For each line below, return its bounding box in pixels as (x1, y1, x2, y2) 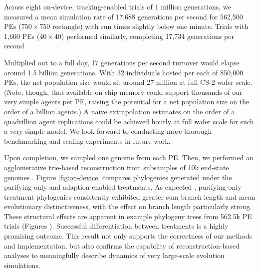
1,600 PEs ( (4, 30, 40, 41)
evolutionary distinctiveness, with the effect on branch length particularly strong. (4, 201, 252, 212)
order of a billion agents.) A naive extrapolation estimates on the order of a (4, 106, 235, 116)
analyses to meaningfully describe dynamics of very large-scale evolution (4, 250, 225, 261)
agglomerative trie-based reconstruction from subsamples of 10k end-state (4, 162, 229, 172)
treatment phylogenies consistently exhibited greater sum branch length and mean (4, 191, 256, 202)
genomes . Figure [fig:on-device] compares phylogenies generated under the (4, 172, 232, 182)
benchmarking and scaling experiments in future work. (4, 135, 171, 146)
